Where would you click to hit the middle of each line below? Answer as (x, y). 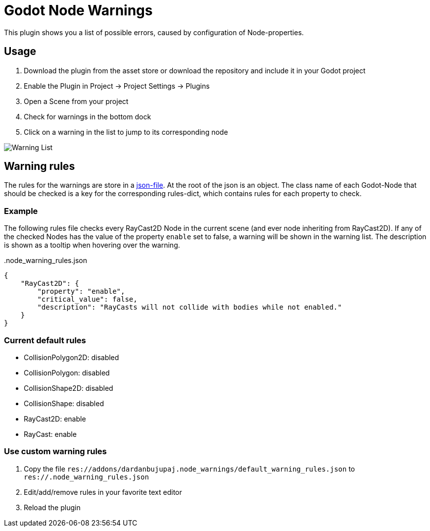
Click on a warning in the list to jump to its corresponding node (126, 132)
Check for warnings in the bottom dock (88, 116)
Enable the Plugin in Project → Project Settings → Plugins (117, 86)
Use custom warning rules (55, 451)
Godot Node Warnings (78, 10)
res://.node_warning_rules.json (86, 477)
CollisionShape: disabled (64, 403)
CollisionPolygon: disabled (67, 372)
